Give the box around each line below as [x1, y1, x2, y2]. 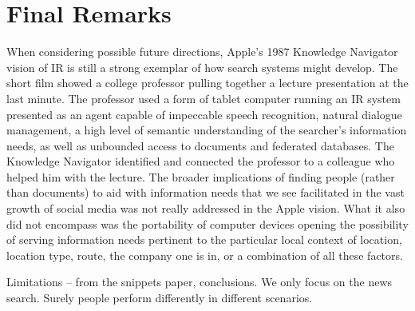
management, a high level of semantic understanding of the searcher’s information [6, 122, 407, 138]
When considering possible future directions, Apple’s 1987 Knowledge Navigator [6, 43, 398, 60]
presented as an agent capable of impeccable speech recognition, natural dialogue [6, 106, 402, 122]
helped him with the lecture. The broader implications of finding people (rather [6, 168, 395, 185]
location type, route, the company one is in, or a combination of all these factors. [6, 246, 403, 263]
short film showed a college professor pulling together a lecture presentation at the [6, 74, 409, 91]
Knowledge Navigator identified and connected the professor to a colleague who [6, 153, 395, 169]
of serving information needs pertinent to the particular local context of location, [6, 231, 402, 248]
